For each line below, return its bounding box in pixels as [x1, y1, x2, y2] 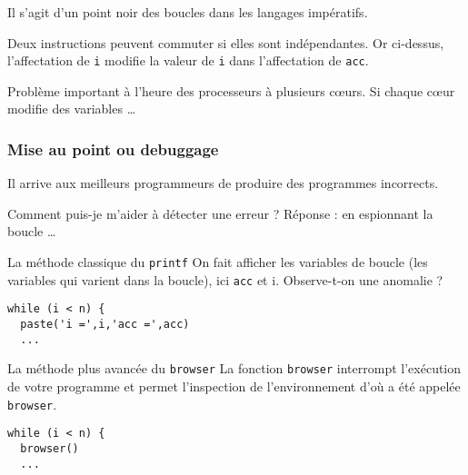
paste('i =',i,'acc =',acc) [20, 318, 190, 331]
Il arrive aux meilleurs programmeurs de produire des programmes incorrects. [7, 173, 439, 193]
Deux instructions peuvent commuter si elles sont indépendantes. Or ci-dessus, [7, 33, 444, 52]
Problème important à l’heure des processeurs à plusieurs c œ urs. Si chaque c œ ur [7, 81, 455, 100]
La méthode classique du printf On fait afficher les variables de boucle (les [7, 252, 428, 272]
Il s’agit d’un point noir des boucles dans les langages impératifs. [7, 3, 368, 21]
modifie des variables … [7, 99, 136, 118]
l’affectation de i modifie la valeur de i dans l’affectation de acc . [7, 51, 369, 70]
